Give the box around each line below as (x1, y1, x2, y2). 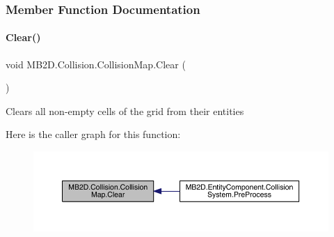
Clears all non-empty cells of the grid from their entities (6, 103, 244, 118)
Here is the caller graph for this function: (6, 127, 181, 142)
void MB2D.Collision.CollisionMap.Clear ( (6, 56, 186, 71)
